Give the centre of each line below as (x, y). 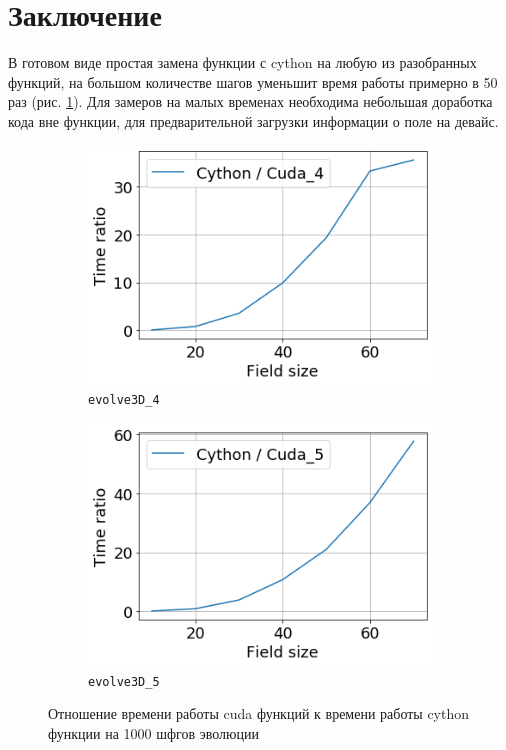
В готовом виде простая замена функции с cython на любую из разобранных (242, 62)
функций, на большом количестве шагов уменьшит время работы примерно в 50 (253, 81)
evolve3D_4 (124, 400)
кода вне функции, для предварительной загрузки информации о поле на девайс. (253, 120)
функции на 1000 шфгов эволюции (153, 733)
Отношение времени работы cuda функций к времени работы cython (259, 713)
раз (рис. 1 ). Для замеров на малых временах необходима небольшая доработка (250, 101)
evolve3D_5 (124, 681)
